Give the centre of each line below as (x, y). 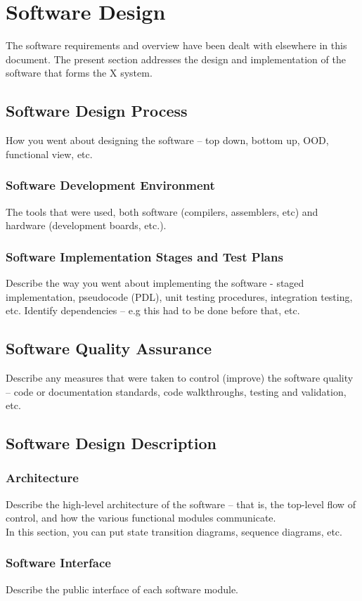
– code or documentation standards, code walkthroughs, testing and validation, (176, 391)
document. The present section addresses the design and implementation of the (176, 59)
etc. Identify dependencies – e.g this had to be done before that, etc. (153, 310)
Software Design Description (111, 443)
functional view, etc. (49, 154)
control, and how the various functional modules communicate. (141, 518)
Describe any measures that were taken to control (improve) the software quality (180, 377)
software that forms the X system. (79, 73)
